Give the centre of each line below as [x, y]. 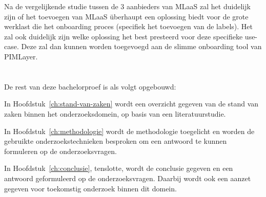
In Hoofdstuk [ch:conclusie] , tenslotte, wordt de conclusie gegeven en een [119, 168]
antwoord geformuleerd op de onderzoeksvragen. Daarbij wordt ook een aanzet [128, 178]
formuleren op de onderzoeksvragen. [60, 151]
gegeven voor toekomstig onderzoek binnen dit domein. [90, 188]
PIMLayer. [21, 56]
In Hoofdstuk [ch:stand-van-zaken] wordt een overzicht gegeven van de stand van [131, 104]
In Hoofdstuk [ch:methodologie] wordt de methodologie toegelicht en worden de [129, 131]
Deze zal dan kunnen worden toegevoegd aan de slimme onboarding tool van [141, 46]
